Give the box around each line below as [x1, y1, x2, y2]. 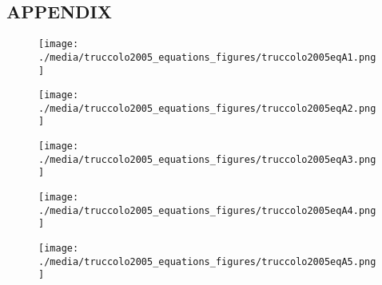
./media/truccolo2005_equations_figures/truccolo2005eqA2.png [38, 102, 376, 114]
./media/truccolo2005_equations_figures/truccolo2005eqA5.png [38, 255, 376, 267]
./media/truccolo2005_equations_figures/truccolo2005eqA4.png [38, 204, 376, 216]
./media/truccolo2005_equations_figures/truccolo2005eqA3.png [38, 153, 376, 165]
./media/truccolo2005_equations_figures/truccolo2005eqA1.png [38, 51, 376, 63]
